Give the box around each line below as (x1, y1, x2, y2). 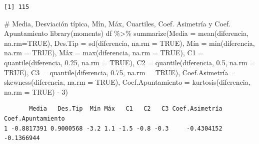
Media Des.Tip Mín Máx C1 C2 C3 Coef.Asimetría (29, 105, 222, 113)
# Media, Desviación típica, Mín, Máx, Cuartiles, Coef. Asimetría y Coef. (4, 18, 231, 28)
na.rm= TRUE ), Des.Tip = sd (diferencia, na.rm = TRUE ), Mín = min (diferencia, (4, 37, 255, 48)
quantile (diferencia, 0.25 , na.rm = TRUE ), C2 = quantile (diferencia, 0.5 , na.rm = (4, 57, 255, 67)
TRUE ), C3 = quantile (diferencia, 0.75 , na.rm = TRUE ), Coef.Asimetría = (4, 67, 236, 77)
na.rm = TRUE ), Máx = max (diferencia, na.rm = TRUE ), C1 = (4, 47, 204, 58)
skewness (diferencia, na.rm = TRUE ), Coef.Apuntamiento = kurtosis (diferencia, (4, 77, 250, 87)
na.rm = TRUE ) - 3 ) (4, 86, 68, 97)
